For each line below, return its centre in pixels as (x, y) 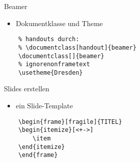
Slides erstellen (27, 89)
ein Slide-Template (44, 106)
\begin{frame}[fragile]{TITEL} (70, 122)
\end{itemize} (41, 147)
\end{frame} (38, 155)
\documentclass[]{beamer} (61, 56)
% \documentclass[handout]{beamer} (77, 47)
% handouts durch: (49, 39)
